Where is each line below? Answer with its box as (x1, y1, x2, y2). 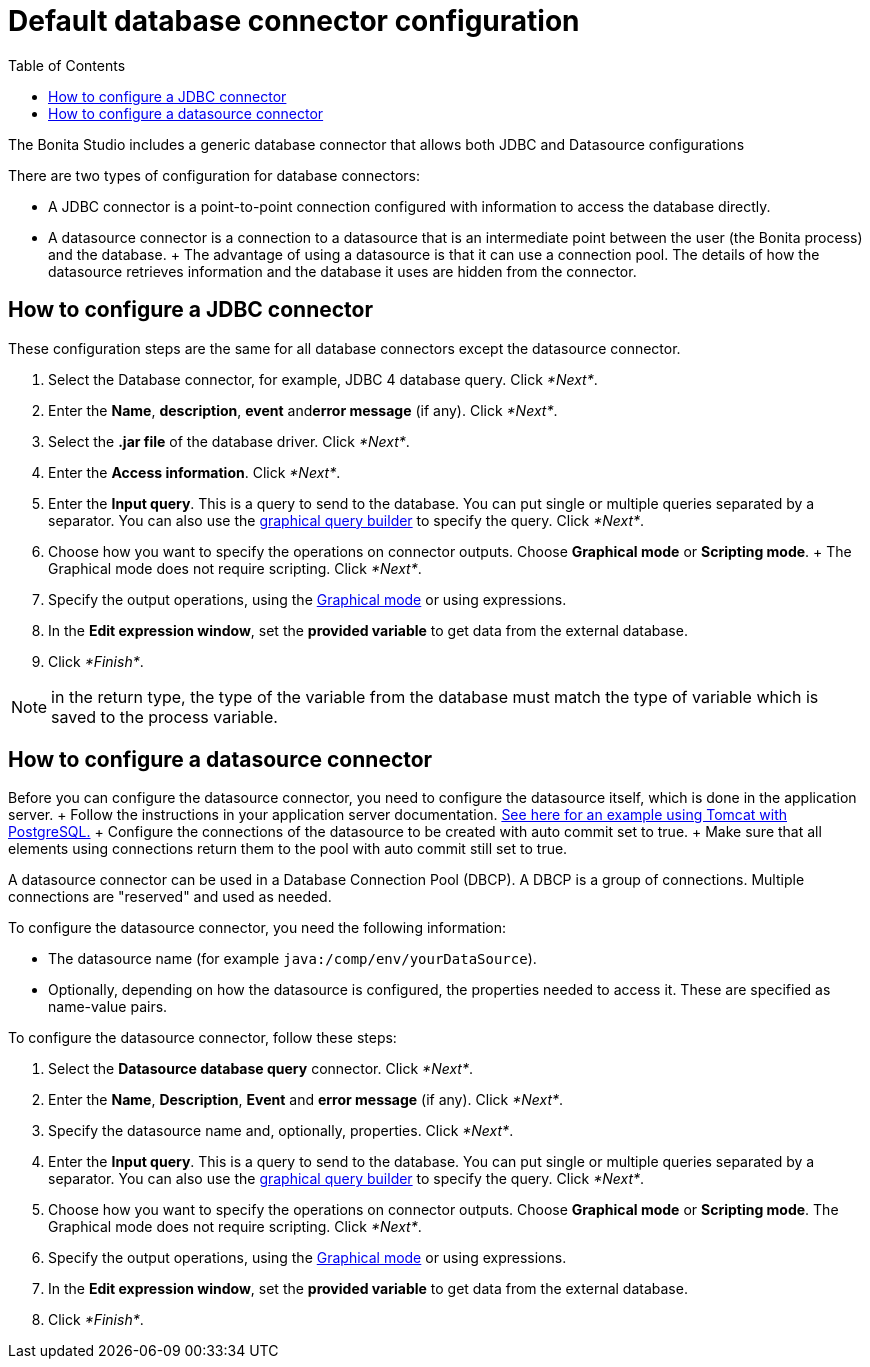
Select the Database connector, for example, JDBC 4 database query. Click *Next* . (48, 370, 598, 388)
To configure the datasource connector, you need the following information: (8, 919, 507, 937)
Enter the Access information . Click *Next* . (48, 463, 341, 481)
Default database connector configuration (8, 4, 580, 38)
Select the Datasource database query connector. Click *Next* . (48, 1060, 474, 1078)
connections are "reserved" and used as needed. (8, 888, 332, 906)
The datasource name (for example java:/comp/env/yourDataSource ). (48, 950, 537, 968)
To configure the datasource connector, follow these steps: (8, 1029, 397, 1047)
